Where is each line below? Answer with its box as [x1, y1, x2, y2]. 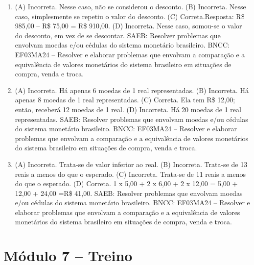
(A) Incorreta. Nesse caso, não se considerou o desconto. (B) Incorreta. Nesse [15, 1, 246, 11]
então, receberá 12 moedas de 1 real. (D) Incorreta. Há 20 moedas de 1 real [15, 104, 241, 114]
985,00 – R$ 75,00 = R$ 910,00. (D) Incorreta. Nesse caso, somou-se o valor [15, 21, 242, 31]
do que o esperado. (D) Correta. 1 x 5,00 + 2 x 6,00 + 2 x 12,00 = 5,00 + [15, 178, 238, 189]
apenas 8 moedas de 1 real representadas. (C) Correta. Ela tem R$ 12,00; [15, 95, 235, 105]
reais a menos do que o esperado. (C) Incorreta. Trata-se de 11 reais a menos [15, 169, 246, 179]
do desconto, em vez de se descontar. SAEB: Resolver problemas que [15, 30, 221, 40]
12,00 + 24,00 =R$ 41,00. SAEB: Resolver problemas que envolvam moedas [15, 188, 243, 198]
